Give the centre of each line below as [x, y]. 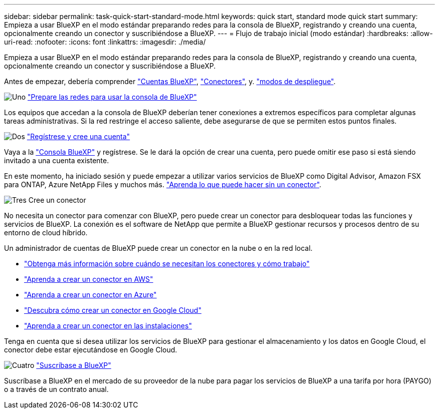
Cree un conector [57, 200]
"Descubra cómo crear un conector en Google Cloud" [113, 310]
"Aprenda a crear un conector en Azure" [90, 295]
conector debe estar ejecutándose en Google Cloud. [91, 350]
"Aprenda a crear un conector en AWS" [89, 279]
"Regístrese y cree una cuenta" [78, 136]
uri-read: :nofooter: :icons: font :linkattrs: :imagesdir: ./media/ [105, 42]
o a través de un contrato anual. [56, 389]
